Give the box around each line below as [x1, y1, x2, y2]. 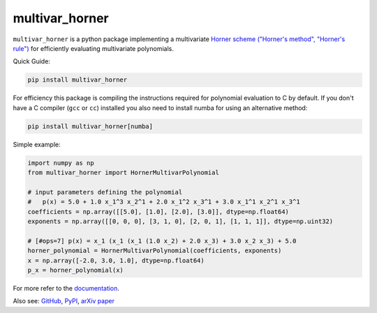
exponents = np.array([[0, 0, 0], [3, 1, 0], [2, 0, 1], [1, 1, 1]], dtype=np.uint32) [27, 217, 334, 225]
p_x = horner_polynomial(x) [27, 266, 124, 274]
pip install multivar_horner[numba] [27, 122, 154, 130]
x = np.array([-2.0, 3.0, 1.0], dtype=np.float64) [27, 257, 205, 264]
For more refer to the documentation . [13, 284, 120, 292]
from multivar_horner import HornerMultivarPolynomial [27, 169, 219, 177]
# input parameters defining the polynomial [27, 188, 183, 196]
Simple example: [13, 140, 61, 148]
